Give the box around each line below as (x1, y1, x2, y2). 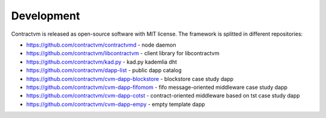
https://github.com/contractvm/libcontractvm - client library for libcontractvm (26, 50, 220, 57)
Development (11, 9, 80, 22)
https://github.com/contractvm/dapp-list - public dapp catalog (26, 67, 182, 74)
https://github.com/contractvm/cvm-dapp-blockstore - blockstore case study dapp (26, 75, 234, 82)
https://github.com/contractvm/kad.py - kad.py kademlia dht (26, 58, 177, 65)
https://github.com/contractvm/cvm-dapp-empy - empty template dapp (26, 100, 205, 108)
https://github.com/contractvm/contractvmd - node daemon (26, 41, 176, 48)
